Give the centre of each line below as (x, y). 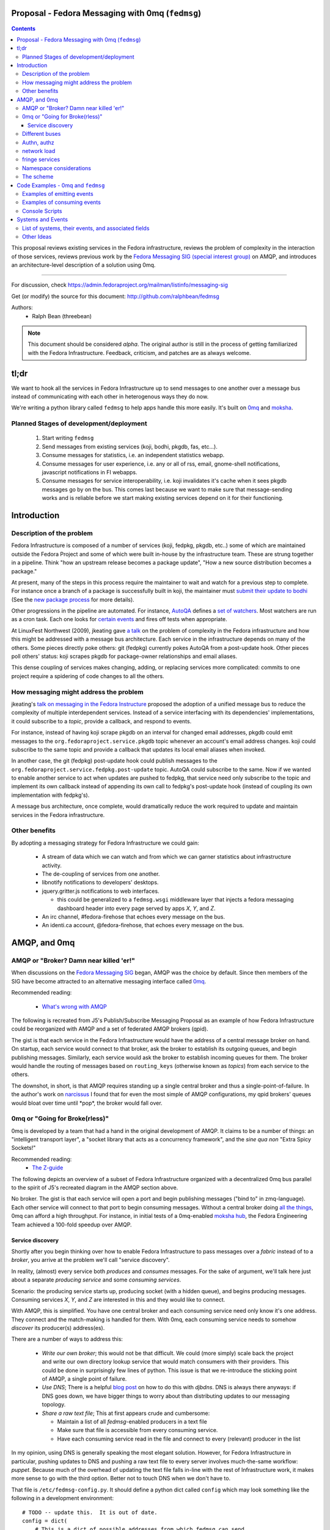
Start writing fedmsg (68, 438)
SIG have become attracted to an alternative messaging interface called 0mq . (109, 981)
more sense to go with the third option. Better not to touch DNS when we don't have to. (121, 1479)
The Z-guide (48, 1168)
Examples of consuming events (61, 203)
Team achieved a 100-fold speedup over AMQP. (71, 1225)
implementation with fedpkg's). (50, 795)
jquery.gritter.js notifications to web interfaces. (101, 891)
